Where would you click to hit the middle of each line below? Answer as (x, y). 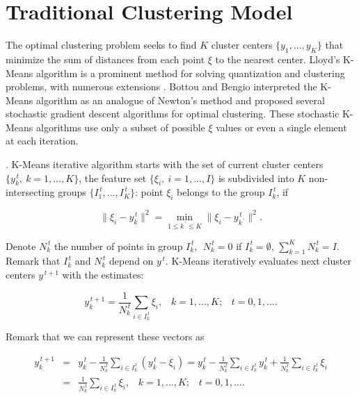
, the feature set (113, 177)
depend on (131, 261)
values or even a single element (281, 127)
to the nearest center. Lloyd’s (278, 59)
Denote (21, 246)
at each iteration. (42, 141)
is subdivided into (256, 177)
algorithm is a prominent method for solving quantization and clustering (191, 73)
